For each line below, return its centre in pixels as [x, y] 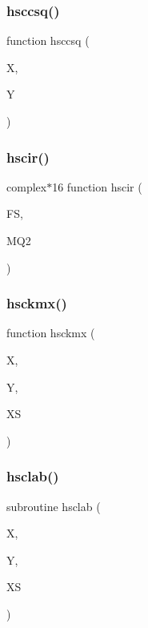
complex [27, 186]
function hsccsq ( [48, 40]
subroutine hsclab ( [54, 506]
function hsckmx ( [51, 333]
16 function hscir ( [97, 186]
